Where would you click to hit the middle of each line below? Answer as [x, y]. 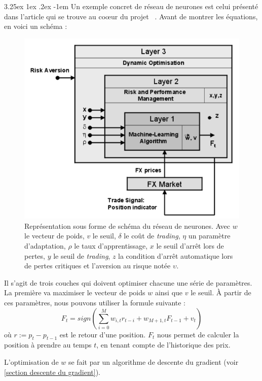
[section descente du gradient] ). [52, 372]
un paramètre [209, 236]
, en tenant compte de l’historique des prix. [163, 345]
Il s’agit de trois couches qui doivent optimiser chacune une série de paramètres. [128, 282]
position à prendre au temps [48, 345]
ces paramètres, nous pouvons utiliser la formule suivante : [95, 302]
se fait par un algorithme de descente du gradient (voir [153, 361]
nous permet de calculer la [198, 334]
